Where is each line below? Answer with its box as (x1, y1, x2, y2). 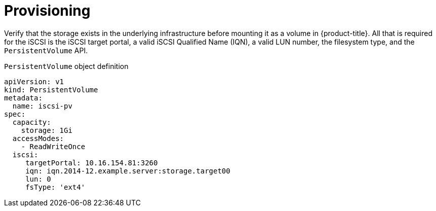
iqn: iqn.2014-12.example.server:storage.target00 (25, 166, 230, 175)
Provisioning (4, 2, 91, 19)
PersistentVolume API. (4, 46, 88, 55)
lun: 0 (25, 174, 51, 183)
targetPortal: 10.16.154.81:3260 (25, 158, 158, 167)
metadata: (4, 93, 43, 102)
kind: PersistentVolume (4, 85, 98, 94)
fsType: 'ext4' (25, 183, 86, 191)
